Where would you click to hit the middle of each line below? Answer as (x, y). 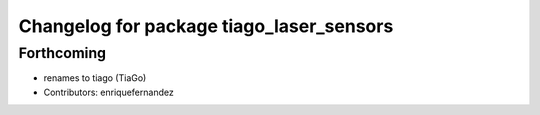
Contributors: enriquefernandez (108, 92)
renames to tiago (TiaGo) (95, 78)
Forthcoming (62, 53)
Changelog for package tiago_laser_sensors (206, 26)
